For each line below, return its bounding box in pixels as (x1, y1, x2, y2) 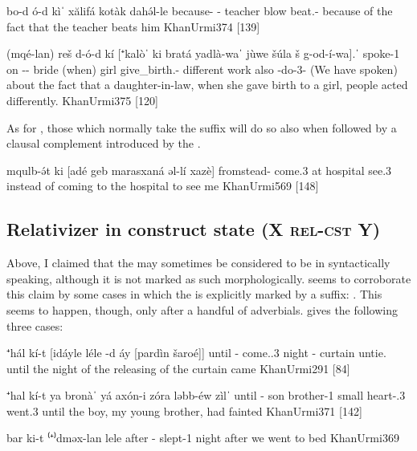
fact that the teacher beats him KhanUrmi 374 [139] (6, 18, 260, 35)
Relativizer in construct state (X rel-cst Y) (6, 217, 381, 242)
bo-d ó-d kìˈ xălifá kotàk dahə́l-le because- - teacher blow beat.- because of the (6, 2, 393, 18)
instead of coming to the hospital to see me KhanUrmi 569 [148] (6, 177, 319, 194)
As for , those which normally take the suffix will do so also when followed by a (6, 119, 397, 136)
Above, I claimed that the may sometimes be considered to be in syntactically (6, 254, 390, 271)
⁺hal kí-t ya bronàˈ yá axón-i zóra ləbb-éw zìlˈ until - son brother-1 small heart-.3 (6, 387, 406, 404)
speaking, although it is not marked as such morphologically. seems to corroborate (6, 270, 411, 286)
